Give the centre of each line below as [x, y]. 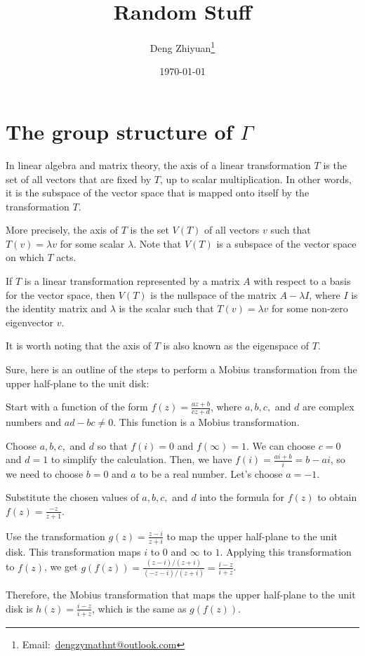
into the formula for [242, 497]
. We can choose [281, 445]
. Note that [158, 243]
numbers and [34, 422]
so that [112, 445]
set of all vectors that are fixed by [79, 179]
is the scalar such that [166, 308]
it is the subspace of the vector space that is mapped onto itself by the [158, 193]
